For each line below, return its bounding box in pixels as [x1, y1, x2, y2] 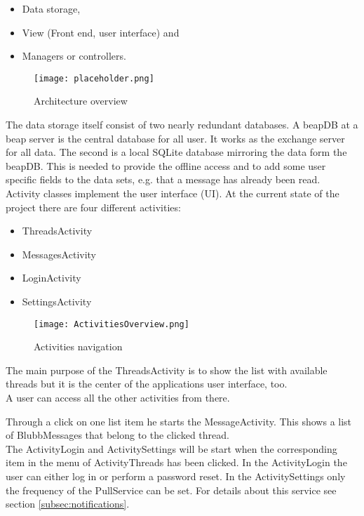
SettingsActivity [22, 293, 92, 308]
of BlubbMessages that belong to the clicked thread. [6, 428, 229, 442]
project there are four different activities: [6, 199, 181, 214]
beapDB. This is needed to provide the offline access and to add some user [6, 158, 326, 173]
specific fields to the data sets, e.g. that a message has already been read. [6, 172, 321, 187]
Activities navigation [34, 339, 123, 354]
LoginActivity [22, 270, 81, 285]
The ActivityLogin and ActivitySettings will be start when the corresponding [6, 441, 337, 456]
